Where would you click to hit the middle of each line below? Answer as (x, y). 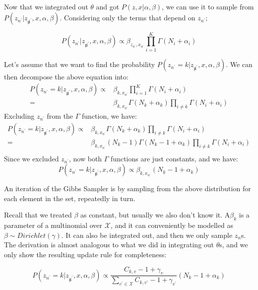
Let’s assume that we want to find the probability (80, 64)
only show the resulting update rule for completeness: (85, 254)
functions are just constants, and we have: (174, 158)
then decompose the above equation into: (66, 76)
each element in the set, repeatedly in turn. (70, 198)
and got (108, 6)
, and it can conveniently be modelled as (172, 225)
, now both (86, 158)
